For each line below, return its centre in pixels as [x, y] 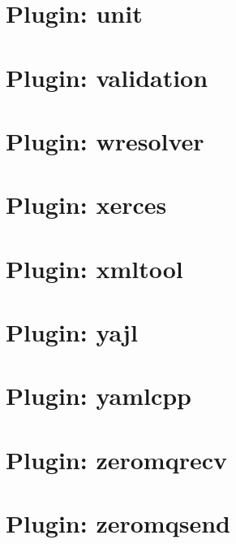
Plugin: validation [107, 77]
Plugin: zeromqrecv [117, 459]
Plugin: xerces [86, 205]
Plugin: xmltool [94, 268]
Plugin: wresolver [105, 140]
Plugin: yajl [72, 332]
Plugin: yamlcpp [99, 396]
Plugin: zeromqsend [118, 523]
